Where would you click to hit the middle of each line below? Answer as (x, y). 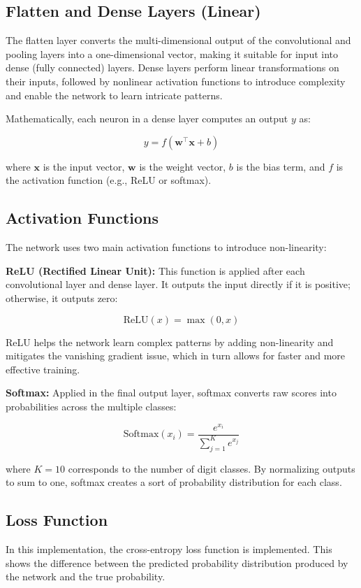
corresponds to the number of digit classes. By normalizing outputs (212, 468)
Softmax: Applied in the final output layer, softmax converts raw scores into (171, 393)
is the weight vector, (183, 166)
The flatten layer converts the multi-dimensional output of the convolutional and (178, 40)
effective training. (43, 369)
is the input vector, (84, 166)
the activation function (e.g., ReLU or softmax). (109, 180)
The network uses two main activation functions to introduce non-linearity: (166, 247)
